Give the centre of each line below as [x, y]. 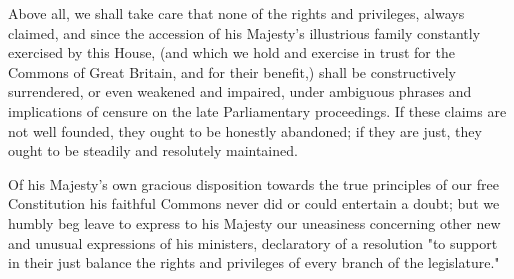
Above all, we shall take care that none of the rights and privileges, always [236, 13]
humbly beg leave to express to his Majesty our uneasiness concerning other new [254, 222]
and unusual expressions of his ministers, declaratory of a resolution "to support [253, 242]
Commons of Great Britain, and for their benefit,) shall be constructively [232, 71]
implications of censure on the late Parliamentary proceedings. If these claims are [257, 110]
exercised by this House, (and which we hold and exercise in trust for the [231, 52]
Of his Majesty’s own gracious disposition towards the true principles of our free [253, 183]
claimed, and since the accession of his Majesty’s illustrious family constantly [244, 32]
